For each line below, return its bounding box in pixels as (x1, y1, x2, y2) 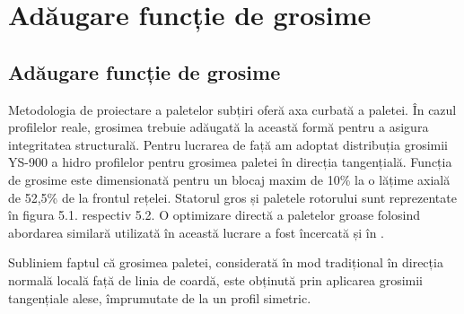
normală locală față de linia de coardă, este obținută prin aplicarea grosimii (8, 270, 423, 289)
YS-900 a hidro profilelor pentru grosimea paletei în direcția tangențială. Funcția (8, 153, 452, 171)
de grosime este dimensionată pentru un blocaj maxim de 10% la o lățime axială (8, 170, 451, 188)
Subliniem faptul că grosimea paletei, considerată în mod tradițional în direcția (8, 253, 443, 272)
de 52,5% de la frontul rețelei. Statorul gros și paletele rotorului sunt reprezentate (8, 188, 457, 206)
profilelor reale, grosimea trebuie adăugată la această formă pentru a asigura (8, 118, 429, 136)
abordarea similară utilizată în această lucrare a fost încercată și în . (8, 222, 384, 241)
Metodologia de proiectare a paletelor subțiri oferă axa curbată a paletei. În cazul (8, 100, 457, 118)
